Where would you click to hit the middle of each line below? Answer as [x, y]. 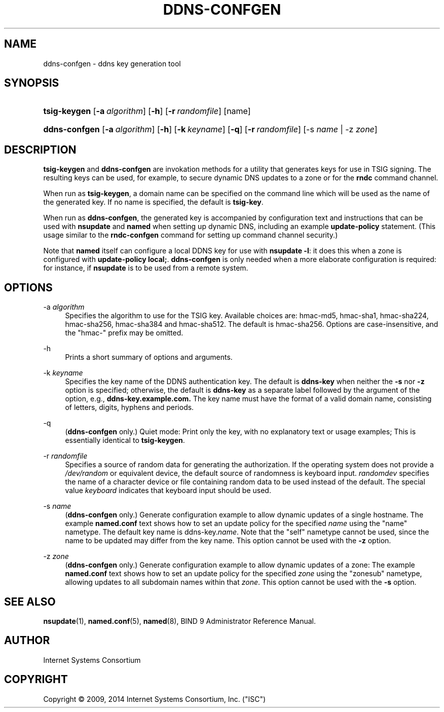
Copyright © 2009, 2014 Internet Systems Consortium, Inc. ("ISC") [155, 699]
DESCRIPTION [40, 149]
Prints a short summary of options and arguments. [149, 357]
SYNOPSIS [32, 83]
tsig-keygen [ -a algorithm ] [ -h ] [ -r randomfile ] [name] [147, 111]
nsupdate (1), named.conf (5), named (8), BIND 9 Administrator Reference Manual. [180, 621]
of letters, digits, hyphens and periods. [129, 407]
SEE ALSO [30, 602]
